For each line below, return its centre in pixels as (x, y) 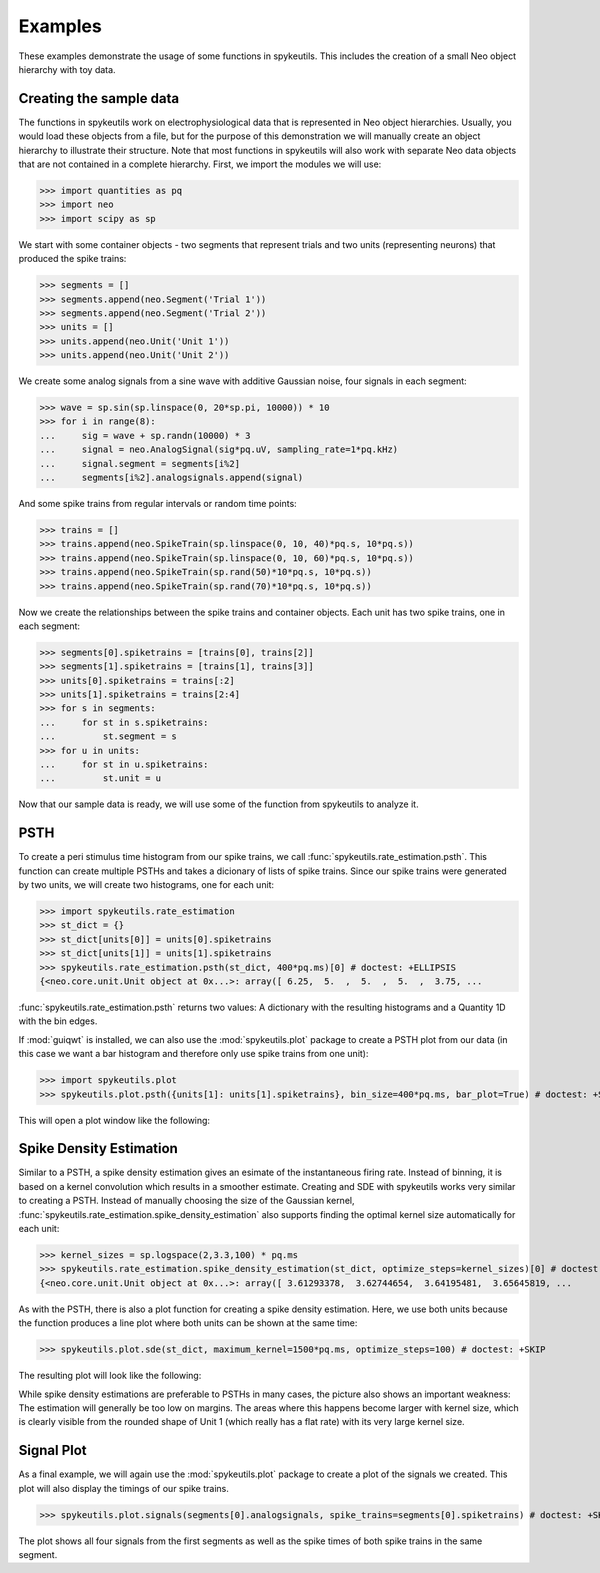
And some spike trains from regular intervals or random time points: (157, 503)
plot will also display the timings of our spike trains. (123, 1488)
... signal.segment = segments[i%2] (139, 463)
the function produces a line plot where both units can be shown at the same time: (188, 1323)
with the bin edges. (58, 1021)
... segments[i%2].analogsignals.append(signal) (171, 478)
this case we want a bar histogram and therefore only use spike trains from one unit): (193, 1054)
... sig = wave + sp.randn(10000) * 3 (145, 435)
